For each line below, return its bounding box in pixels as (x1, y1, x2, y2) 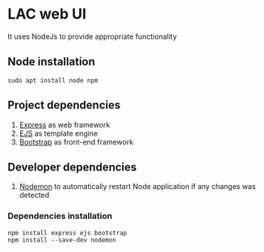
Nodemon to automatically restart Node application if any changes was (19, 182, 256, 191)
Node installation (7, 55, 96, 69)
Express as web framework (19, 120, 111, 129)
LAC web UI (7, 5, 86, 23)
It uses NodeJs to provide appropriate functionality (7, 31, 178, 41)
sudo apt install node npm (7, 76, 98, 85)
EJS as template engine (19, 128, 98, 138)
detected (19, 191, 50, 200)
